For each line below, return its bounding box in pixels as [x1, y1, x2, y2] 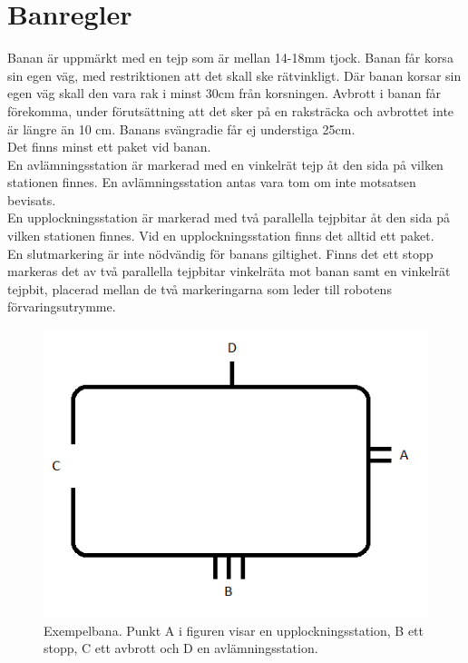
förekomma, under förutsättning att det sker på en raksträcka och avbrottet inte [7, 101, 454, 120]
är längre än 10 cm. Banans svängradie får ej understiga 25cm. [7, 119, 356, 138]
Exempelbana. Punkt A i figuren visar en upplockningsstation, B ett [44, 620, 424, 639]
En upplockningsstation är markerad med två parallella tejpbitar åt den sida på [7, 208, 450, 227]
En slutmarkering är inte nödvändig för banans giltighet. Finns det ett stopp [7, 243, 434, 262]
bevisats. [7, 190, 56, 209]
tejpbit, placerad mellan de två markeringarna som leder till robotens [7, 279, 392, 298]
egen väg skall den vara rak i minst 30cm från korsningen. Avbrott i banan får [7, 84, 442, 103]
